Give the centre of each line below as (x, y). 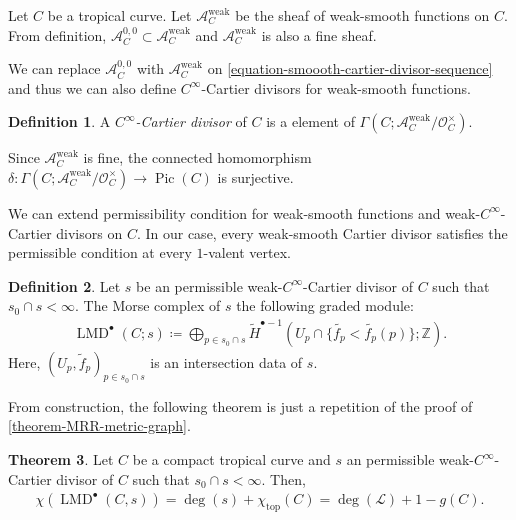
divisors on (89, 232)
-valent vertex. (247, 252)
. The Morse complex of (148, 305)
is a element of (310, 121)
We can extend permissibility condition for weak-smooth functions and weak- (244, 212)
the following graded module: (325, 305)
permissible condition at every (100, 252)
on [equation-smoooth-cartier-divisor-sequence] (350, 68)
